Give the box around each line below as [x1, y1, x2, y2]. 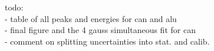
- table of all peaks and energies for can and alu [5, 12, 177, 24]
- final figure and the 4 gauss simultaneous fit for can [5, 24, 196, 36]
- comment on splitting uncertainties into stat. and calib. [5, 35, 210, 47]
